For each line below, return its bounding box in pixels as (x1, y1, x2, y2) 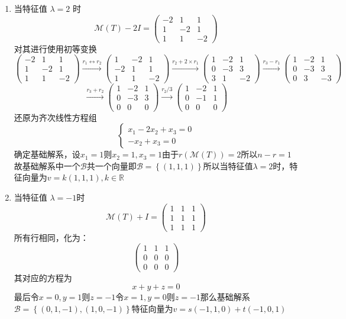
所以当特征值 (203, 159, 253, 172)
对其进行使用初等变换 (14, 42, 97, 54)
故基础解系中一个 (14, 159, 80, 172)
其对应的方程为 (14, 271, 72, 283)
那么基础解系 (200, 291, 250, 303)
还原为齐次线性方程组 (14, 111, 97, 123)
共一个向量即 (86, 159, 137, 172)
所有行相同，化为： (14, 231, 89, 243)
